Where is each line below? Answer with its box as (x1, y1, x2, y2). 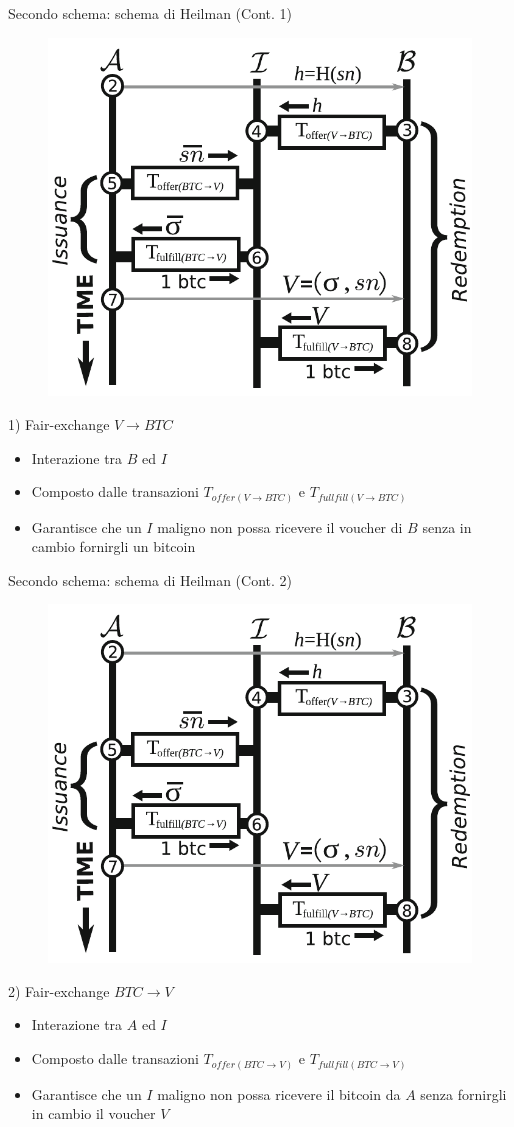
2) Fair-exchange (8, 980, 110, 1001)
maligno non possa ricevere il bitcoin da (157, 1083, 401, 1104)
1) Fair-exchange (8, 414, 110, 434)
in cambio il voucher (31, 1103, 156, 1124)
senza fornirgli (420, 1083, 507, 1104)
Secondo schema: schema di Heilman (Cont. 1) (8, 3, 293, 23)
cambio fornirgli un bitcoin (31, 536, 196, 557)
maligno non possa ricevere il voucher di (157, 516, 403, 537)
